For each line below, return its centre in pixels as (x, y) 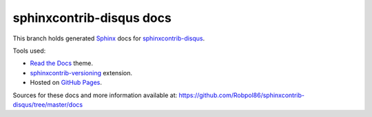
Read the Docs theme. (61, 63)
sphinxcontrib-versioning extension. (81, 73)
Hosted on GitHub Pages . (66, 83)
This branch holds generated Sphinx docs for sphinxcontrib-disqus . (109, 38)
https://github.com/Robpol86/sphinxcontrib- (241, 95)
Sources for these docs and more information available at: (95, 95)
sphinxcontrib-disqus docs (92, 18)
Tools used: (29, 51)
